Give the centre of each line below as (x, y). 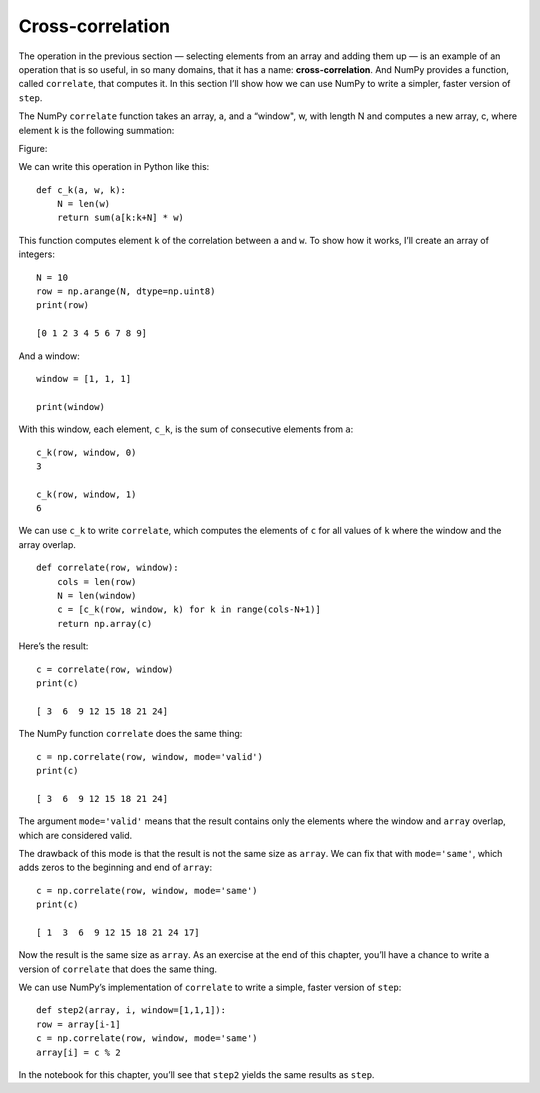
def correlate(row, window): (107, 568)
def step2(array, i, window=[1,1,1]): (131, 1010)
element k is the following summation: (96, 130)
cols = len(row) (96, 581)
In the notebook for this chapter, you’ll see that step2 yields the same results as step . (196, 1074)
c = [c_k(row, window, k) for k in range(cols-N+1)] (189, 609)
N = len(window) (96, 596)
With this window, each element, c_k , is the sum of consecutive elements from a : (186, 429)
